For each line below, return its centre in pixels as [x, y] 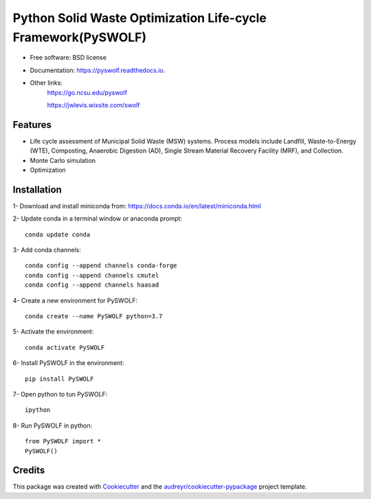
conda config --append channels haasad [92, 285]
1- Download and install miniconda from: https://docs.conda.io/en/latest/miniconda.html [137, 206]
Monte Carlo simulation [63, 160]
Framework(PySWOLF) [80, 37]
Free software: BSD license [68, 58]
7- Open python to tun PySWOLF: [60, 394]
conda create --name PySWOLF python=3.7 [94, 317]
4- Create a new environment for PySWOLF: [75, 300]
